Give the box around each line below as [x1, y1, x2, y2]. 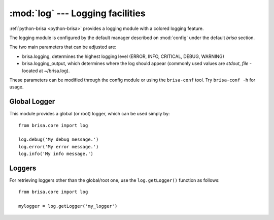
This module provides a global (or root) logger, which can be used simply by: [9, 111, 170, 117]
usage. [9, 84, 24, 90]
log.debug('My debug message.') [18, 137, 99, 142]
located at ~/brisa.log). [22, 68, 70, 74]
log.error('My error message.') [18, 144, 99, 149]
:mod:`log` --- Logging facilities [9, 8, 146, 19]
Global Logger [9, 97, 55, 106]
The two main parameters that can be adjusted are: [9, 44, 117, 50]
